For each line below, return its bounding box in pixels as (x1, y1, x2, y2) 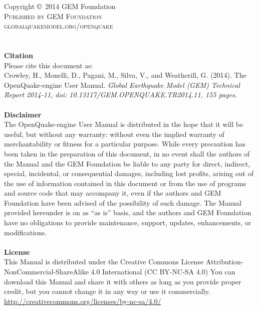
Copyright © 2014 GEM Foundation (4, 1, 116, 11)
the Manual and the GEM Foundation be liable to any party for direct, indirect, (4, 158, 250, 169)
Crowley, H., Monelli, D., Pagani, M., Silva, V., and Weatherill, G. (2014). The (4, 70, 246, 80)
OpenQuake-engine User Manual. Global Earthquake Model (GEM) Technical (4, 79, 240, 90)
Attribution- (205, 256, 243, 267)
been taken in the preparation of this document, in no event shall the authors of (4, 148, 250, 159)
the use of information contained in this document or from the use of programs (4, 178, 246, 188)
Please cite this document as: (4, 60, 93, 70)
